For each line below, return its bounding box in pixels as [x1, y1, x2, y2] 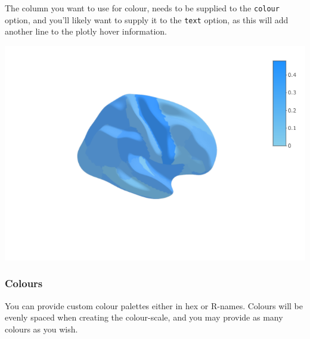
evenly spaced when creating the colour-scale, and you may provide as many [5, 311, 283, 324]
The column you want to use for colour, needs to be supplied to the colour [5, 2, 280, 14]
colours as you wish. [5, 322, 78, 335]
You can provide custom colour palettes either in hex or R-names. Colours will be [5, 299, 303, 312]
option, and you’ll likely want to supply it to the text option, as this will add [5, 13, 289, 26]
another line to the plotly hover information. [5, 25, 167, 38]
